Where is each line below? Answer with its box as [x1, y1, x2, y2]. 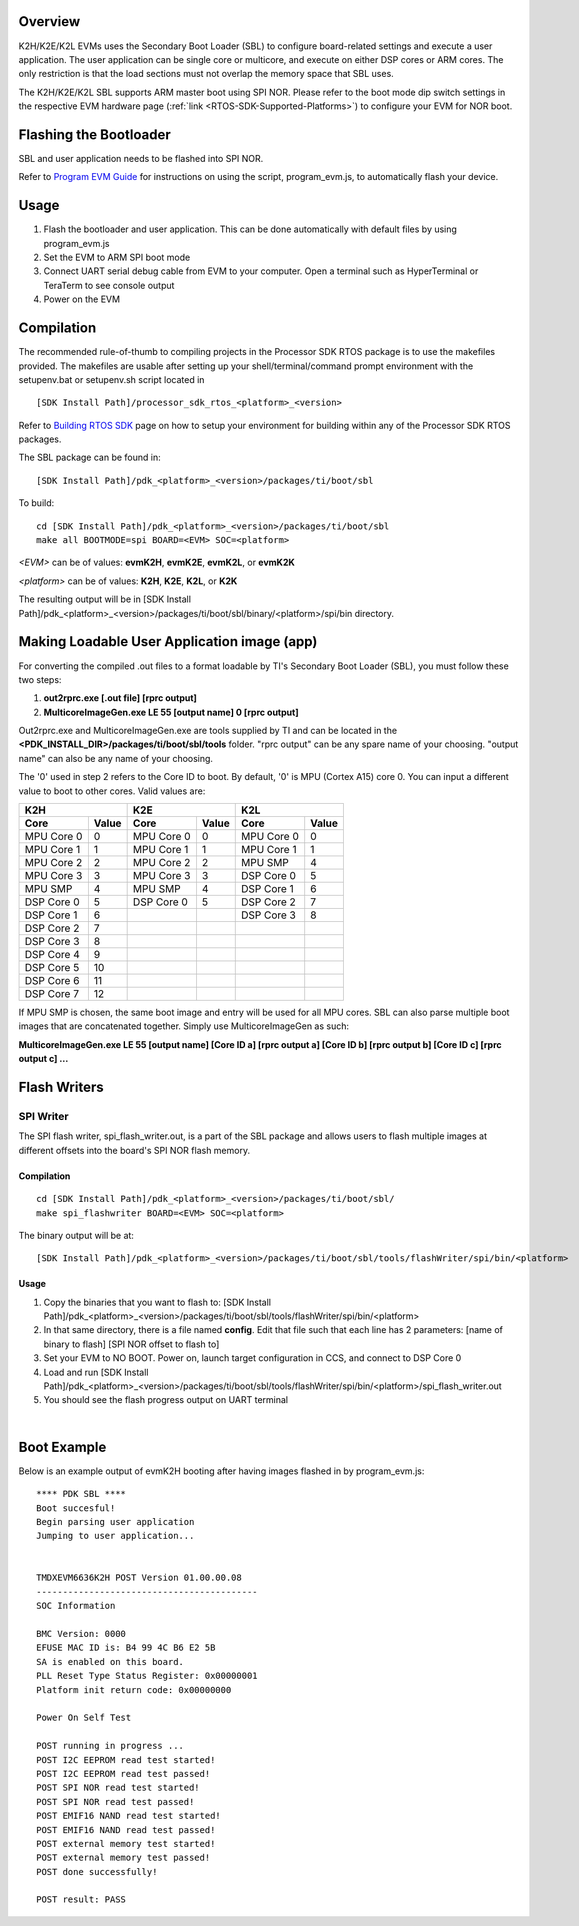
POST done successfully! [36, 1866, 158, 1877]
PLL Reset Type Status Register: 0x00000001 [36, 1670, 259, 1682]
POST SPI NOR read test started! [36, 1782, 200, 1794]
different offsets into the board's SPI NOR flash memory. [18, 1144, 250, 1156]
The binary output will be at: [18, 1229, 135, 1241]
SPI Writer [18, 1109, 69, 1123]
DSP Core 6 [24, 974, 80, 988]
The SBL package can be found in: [18, 451, 162, 464]
